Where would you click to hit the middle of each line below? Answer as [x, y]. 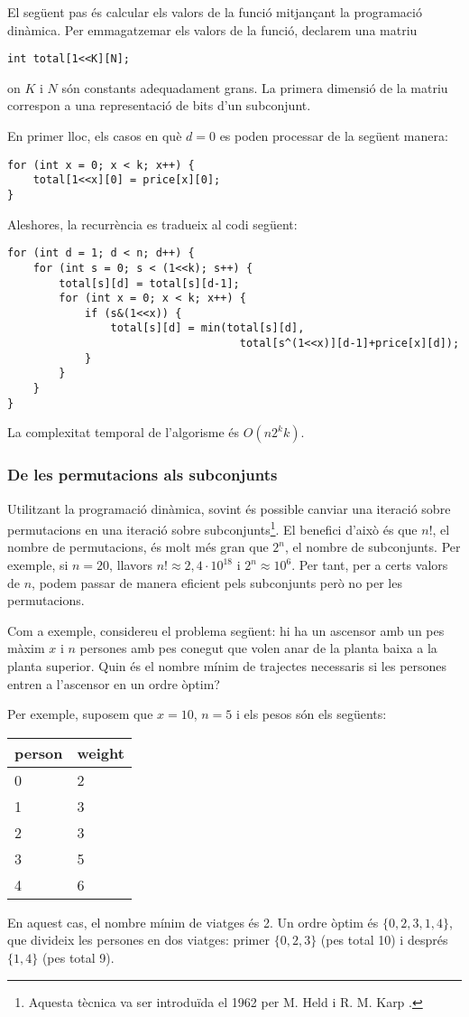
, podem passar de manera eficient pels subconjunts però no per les [217, 582]
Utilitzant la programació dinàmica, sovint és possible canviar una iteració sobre [229, 508]
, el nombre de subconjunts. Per [372, 547]
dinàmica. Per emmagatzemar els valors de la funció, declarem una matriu [212, 29]
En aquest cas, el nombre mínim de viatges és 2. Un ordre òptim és [193, 922]
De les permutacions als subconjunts [143, 475]
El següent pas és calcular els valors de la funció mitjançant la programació [215, 12]
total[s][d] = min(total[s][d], [207, 328]
